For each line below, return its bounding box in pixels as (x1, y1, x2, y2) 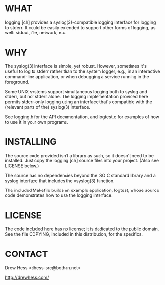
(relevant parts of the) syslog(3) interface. (5, 104, 90, 110)
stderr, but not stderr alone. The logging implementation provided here (5, 94, 149, 99)
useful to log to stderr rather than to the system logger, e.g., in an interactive (5, 68, 160, 74)
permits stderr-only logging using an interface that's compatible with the (5, 99, 153, 105)
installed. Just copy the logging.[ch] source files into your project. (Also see (5, 158, 159, 163)
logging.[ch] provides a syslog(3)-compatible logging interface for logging (5, 19, 156, 25)
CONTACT (5, 248, 48, 259)
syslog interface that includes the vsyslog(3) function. (5, 178, 115, 184)
